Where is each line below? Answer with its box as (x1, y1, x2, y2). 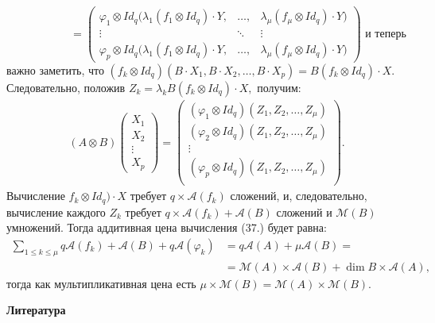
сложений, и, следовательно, (230, 187, 367, 204)
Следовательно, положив (6, 79, 126, 95)
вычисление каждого (6, 203, 106, 220)
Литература (6, 302, 66, 318)
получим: (257, 79, 301, 95)
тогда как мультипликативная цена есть (6, 275, 196, 291)
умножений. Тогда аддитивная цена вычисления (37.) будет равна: (6, 219, 327, 236)
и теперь (365, 24, 406, 40)
